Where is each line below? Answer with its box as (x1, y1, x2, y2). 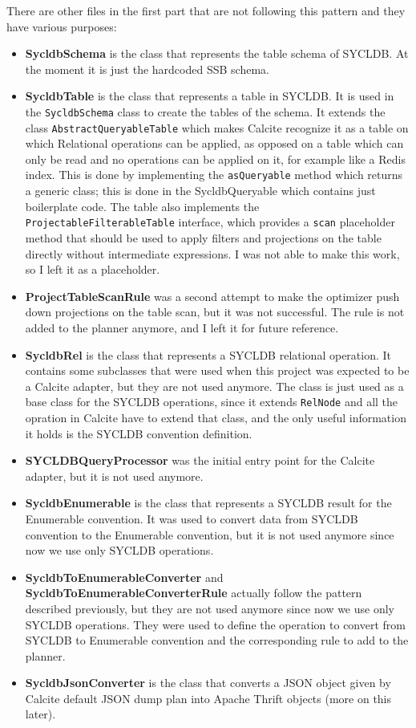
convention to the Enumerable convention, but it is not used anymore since (25, 526, 394, 543)
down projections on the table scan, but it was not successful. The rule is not (25, 303, 405, 320)
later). (25, 706, 56, 722)
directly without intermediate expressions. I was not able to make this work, (25, 245, 400, 262)
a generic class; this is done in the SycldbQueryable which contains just (25, 182, 376, 199)
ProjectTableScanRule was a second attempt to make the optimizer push (25, 287, 400, 304)
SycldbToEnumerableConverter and (25, 568, 224, 585)
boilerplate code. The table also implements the (25, 197, 260, 214)
